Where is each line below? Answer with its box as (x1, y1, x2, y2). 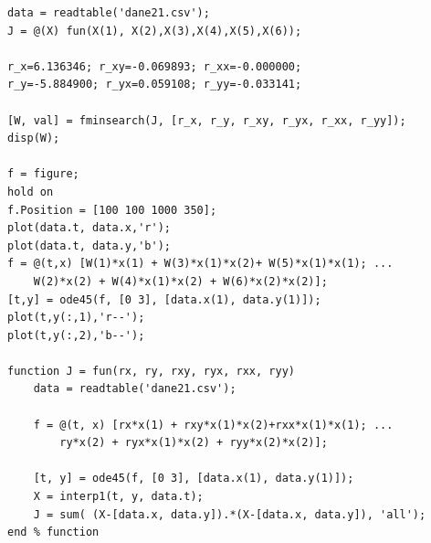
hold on (7, 185, 54, 198)
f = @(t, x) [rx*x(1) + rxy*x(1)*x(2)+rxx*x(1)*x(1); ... (33, 418, 394, 431)
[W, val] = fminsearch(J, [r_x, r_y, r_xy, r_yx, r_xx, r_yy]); (7, 113, 406, 127)
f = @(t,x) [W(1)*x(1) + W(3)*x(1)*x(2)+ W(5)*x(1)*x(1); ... (7, 257, 394, 271)
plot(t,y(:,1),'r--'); (7, 311, 145, 325)
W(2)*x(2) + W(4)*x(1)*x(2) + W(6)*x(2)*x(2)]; (33, 274, 328, 288)
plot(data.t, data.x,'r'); (7, 221, 171, 235)
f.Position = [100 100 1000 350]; (7, 203, 217, 217)
